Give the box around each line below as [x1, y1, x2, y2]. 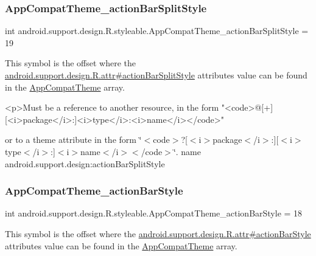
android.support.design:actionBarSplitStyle [5, 157, 165, 170]
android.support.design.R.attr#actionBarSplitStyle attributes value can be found [5, 69, 307, 81]
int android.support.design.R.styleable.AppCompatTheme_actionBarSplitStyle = [5, 24, 309, 37]
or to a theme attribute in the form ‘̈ [5, 133, 142, 146]
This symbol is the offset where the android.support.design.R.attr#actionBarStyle [5, 227, 311, 240]
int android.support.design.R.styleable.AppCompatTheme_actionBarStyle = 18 [5, 207, 303, 220]
